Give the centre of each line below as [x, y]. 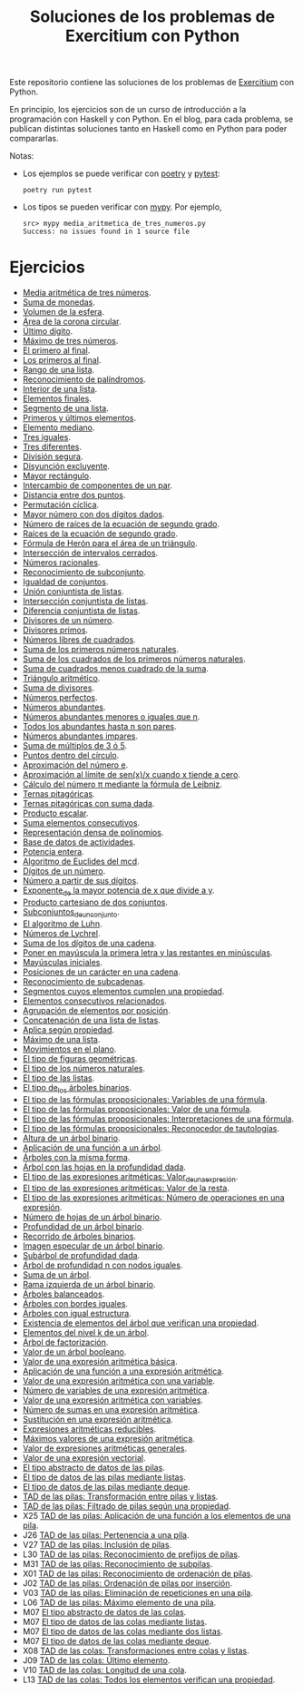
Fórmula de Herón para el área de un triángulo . [110, 543]
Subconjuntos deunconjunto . [71, 912]
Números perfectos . [60, 698]
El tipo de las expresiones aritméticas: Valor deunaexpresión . [130, 1177]
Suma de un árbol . [57, 1275]
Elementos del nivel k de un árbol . [86, 1333]
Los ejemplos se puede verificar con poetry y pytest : [121, 173]
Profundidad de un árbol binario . [83, 1227]
